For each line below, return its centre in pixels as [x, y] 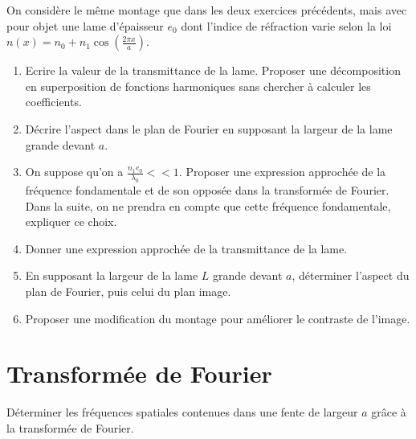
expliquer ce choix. [71, 222]
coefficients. [53, 102]
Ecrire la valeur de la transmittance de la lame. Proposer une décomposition [213, 70]
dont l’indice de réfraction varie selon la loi [286, 25]
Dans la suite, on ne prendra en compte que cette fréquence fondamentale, [208, 205]
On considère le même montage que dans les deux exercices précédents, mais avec [207, 10]
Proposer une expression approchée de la [286, 172]
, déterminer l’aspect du [351, 275]
